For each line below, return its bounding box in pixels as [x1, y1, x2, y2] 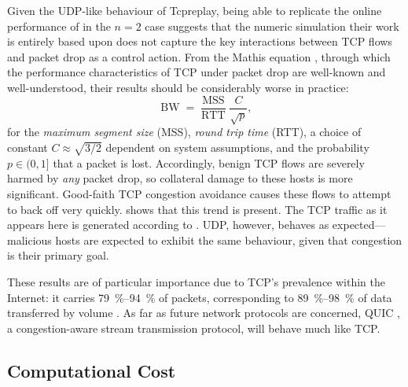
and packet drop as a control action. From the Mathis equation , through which [7, 48, 391, 64]
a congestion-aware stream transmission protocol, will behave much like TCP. [7, 319, 380, 336]
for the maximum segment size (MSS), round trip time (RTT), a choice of [7, 123, 362, 140]
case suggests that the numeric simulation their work [145, 17, 399, 34]
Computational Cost [7, 358, 176, 382]
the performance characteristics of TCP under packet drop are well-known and [7, 64, 386, 80]
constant [7, 138, 48, 155]
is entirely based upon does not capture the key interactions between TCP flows [7, 33, 392, 50]
